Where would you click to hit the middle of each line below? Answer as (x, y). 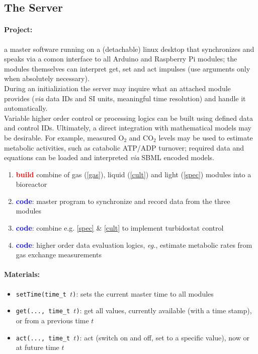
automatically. (26, 108)
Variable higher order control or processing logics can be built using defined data (128, 118)
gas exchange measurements (59, 255)
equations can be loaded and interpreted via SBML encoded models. (109, 157)
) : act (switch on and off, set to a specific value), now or (163, 337)
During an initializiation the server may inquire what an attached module (117, 88)
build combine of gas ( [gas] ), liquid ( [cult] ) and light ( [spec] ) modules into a (134, 174)
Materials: (22, 274)
